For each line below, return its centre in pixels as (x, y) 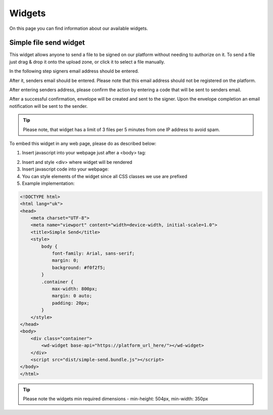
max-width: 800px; (75, 289)
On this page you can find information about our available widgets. (79, 28)
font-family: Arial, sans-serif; (93, 254)
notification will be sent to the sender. (49, 106)
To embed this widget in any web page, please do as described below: (83, 143)
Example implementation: (48, 183)
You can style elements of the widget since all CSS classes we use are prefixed (105, 176)
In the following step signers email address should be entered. (74, 71)
